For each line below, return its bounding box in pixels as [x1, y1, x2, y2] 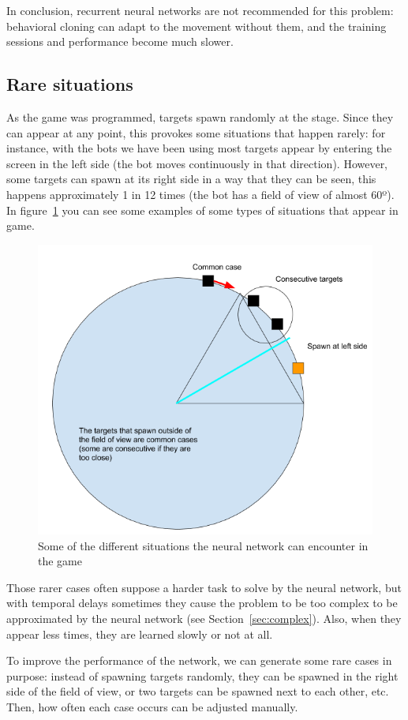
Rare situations [6, 72, 133, 96]
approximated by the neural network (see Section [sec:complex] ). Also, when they [6, 610, 402, 627]
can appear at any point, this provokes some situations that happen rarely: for [6, 124, 386, 141]
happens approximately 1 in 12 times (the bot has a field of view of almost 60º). [6, 186, 395, 202]
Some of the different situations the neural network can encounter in [38, 537, 369, 553]
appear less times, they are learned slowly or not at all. [6, 625, 273, 642]
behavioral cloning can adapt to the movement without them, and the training [6, 17, 387, 34]
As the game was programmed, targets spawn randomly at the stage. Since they [6, 108, 394, 125]
